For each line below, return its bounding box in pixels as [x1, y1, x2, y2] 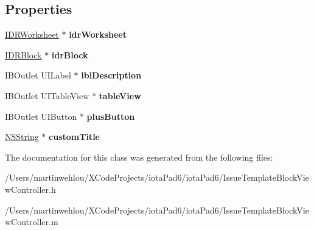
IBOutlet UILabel [5, 69, 71, 82]
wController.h [5, 183, 56, 195]
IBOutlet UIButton [5, 110, 77, 122]
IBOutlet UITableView [5, 89, 89, 102]
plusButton [86, 110, 135, 122]
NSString [5, 130, 39, 143]
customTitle [49, 130, 100, 143]
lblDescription [81, 69, 142, 82]
